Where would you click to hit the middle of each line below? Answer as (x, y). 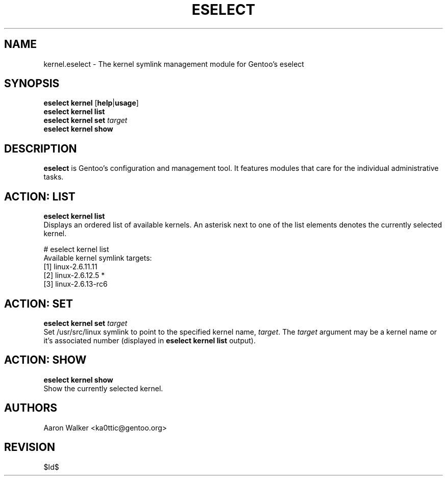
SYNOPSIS (32, 84)
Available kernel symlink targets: (98, 258)
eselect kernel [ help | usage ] (91, 103)
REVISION (30, 447)
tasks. (54, 177)
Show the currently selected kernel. (103, 388)
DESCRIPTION (41, 148)
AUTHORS (31, 408)
